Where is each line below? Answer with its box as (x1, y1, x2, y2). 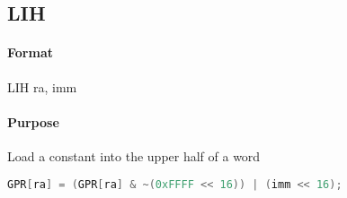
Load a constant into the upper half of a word (7, 146, 261, 165)
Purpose (7, 112, 59, 131)
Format (7, 43, 53, 62)
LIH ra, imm (7, 77, 77, 96)
